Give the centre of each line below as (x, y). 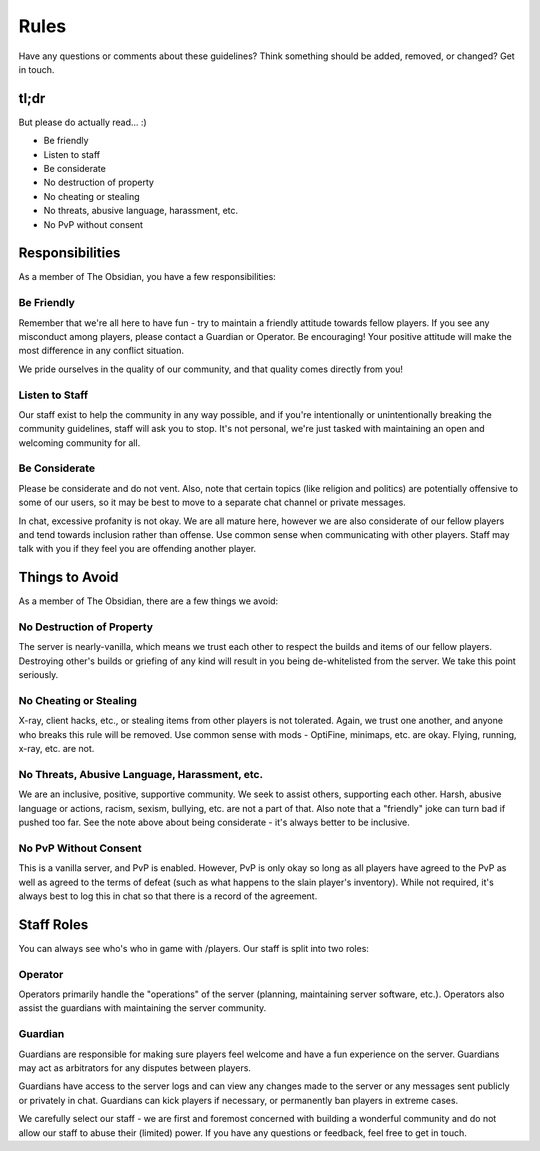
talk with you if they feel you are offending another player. (137, 549)
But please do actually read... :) (82, 122)
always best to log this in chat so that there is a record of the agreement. (168, 896)
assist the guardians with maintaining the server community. (142, 1008)
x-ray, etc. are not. (56, 749)
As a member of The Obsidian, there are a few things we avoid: (148, 601)
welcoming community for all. (79, 442)
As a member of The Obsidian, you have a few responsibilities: (147, 277)
